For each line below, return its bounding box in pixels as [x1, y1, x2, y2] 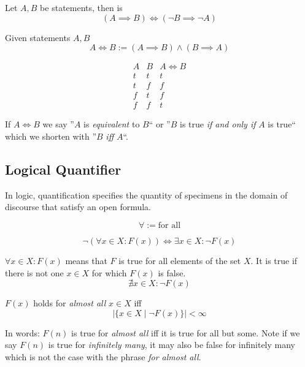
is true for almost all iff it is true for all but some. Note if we [71, 326, 300, 339]
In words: [5, 326, 40, 339]
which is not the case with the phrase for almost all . [5, 350, 201, 363]
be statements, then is [40, 1, 123, 13]
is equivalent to [83, 118, 140, 131]
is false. [158, 266, 186, 279]
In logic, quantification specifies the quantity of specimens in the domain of [5, 188, 288, 201]
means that [65, 254, 107, 267]
